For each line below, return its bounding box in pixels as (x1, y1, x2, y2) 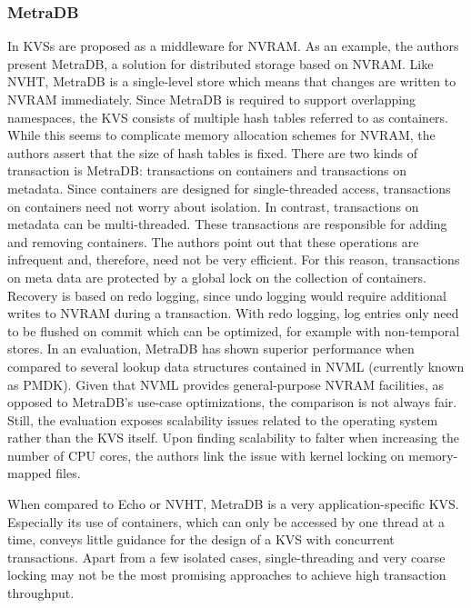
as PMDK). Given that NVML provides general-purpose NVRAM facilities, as (7, 374, 445, 394)
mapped (7, 463, 52, 483)
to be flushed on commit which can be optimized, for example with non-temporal (7, 321, 460, 340)
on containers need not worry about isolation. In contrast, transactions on (7, 196, 419, 215)
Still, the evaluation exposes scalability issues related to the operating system (7, 410, 438, 429)
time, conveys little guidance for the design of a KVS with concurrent (7, 530, 395, 549)
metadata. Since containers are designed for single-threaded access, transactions (7, 178, 451, 197)
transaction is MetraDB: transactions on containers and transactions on (7, 161, 407, 180)
